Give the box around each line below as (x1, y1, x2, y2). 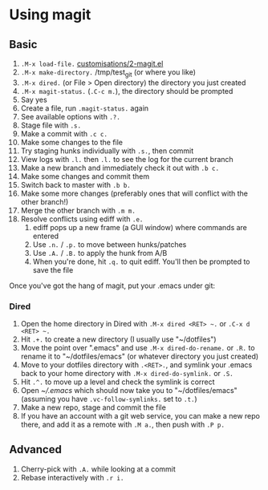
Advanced (9, 443, 63, 456)
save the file (32, 265, 74, 274)
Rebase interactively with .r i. (20, 472, 124, 482)
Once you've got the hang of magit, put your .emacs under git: (9, 281, 216, 290)
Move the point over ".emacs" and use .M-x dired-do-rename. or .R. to (20, 343, 255, 353)
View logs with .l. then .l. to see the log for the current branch (20, 154, 233, 164)
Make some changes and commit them (20, 171, 150, 181)
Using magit (9, 6, 91, 24)
